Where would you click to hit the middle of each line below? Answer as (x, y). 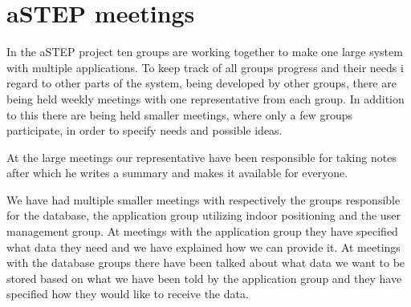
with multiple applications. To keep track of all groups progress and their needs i (205, 67)
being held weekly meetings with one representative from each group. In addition (205, 98)
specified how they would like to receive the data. (128, 294)
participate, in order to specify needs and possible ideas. (144, 130)
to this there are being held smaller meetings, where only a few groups (179, 114)
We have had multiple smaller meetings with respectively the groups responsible (203, 199)
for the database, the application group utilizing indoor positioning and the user (203, 215)
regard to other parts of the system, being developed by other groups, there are (201, 83)
